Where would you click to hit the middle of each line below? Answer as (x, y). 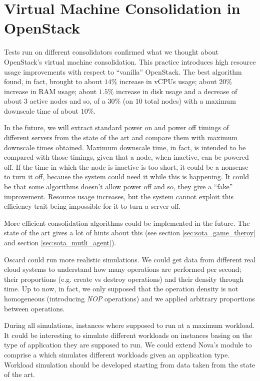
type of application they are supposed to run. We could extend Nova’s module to (128, 345)
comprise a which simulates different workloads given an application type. (117, 354)
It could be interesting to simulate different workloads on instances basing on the (128, 335)
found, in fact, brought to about (53, 81)
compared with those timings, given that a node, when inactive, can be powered (126, 157)
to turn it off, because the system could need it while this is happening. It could (127, 176)
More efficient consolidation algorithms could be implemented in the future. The (127, 223)
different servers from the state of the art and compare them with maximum (121, 137)
